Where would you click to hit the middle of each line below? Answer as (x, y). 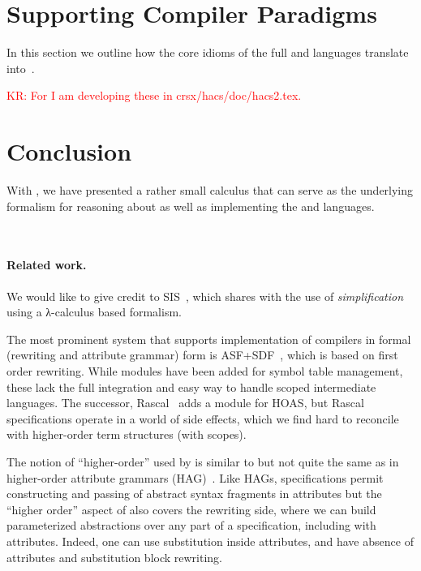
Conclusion (69, 151)
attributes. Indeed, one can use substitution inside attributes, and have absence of (210, 541)
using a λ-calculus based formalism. (94, 312)
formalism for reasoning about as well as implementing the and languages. (191, 206)
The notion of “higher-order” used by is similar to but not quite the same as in (203, 461)
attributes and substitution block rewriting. (115, 557)
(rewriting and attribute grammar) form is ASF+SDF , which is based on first (202, 355)
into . (21, 68)
